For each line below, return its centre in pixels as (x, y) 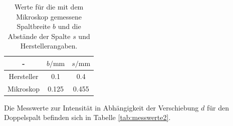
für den (218, 107)
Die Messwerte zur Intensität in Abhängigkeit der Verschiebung (101, 107)
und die (69, 26)
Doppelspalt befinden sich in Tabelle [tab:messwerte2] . (87, 117)
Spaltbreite (34, 26)
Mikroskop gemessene (49, 16)
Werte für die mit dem (49, 6)
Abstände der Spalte (39, 36)
